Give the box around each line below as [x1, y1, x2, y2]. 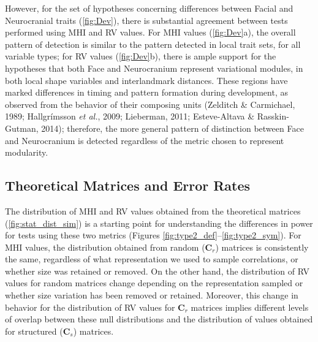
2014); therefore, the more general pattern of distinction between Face [41, 121, 304, 134]
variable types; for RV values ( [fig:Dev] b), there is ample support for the [5, 50, 276, 63]
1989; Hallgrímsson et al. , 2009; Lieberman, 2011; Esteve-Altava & [5, 110, 255, 123]
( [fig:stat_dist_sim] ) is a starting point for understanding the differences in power [5, 216, 313, 229]
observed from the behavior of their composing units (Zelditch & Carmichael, [5, 97, 295, 110]
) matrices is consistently [215, 240, 309, 253]
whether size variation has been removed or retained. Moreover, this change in [5, 289, 298, 302]
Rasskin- [257, 110, 289, 123]
